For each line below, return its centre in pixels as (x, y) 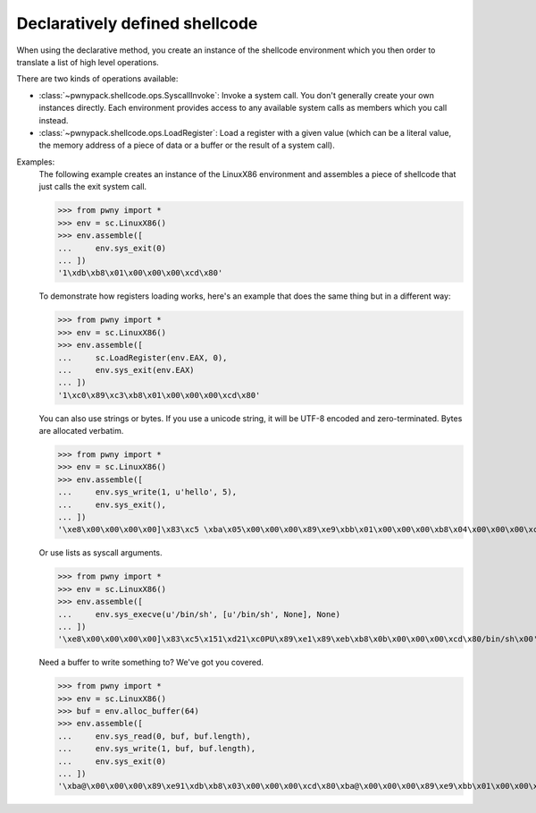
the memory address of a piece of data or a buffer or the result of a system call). (187, 145)
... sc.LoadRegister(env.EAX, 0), (142, 357)
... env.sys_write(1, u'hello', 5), (147, 492)
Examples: (36, 162)
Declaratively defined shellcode (137, 23)
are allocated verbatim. (81, 431)
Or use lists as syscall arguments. (100, 553)
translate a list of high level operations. (88, 62)
